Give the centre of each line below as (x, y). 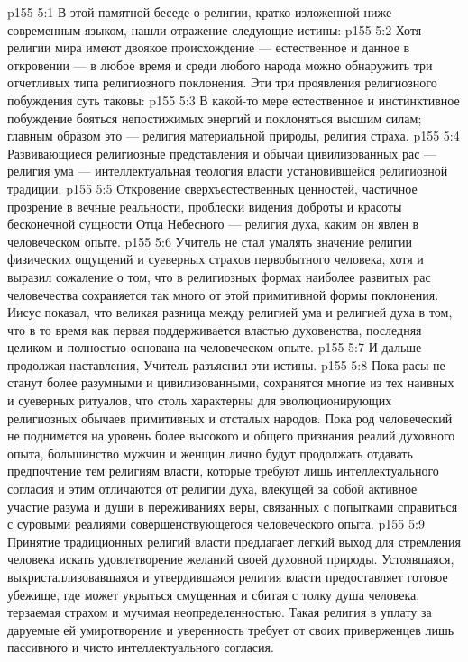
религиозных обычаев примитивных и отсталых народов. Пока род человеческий (230, 417)
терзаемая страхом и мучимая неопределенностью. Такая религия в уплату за (220, 612)
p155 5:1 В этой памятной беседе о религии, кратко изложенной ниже (200, 12)
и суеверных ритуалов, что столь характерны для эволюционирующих (200, 400)
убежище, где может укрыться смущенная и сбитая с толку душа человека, (214, 594)
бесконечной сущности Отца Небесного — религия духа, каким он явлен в (213, 224)
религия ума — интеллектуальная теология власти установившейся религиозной (228, 171)
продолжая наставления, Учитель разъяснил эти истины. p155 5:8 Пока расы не (226, 364)
